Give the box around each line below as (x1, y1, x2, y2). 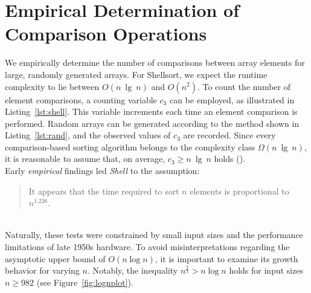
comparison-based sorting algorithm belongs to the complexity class (5, 140, 255, 153)
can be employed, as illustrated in (169, 93, 295, 106)
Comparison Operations (5, 21, 207, 46)
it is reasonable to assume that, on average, (5, 152, 165, 165)
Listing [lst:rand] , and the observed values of (5, 129, 171, 141)
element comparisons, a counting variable (5, 93, 157, 106)
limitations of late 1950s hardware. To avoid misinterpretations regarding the (5, 240, 290, 253)
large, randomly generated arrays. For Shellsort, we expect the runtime (5, 68, 268, 80)
